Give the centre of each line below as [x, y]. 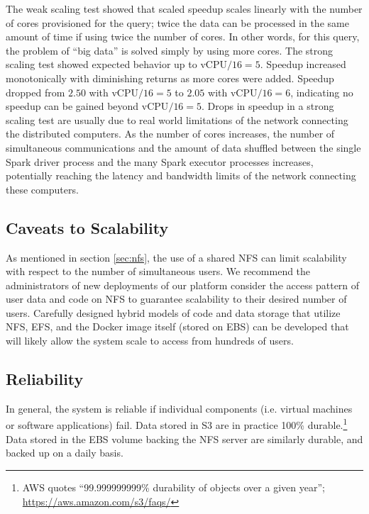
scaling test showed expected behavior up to [101, 64]
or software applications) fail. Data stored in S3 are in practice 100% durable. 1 [177, 424]
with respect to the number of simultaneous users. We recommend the [158, 271]
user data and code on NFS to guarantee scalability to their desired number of [176, 299]
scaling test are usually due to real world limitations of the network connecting [177, 119]
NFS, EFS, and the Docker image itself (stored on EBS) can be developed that [177, 326]
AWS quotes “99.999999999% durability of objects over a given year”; [174, 487]
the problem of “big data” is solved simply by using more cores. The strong [170, 50]
